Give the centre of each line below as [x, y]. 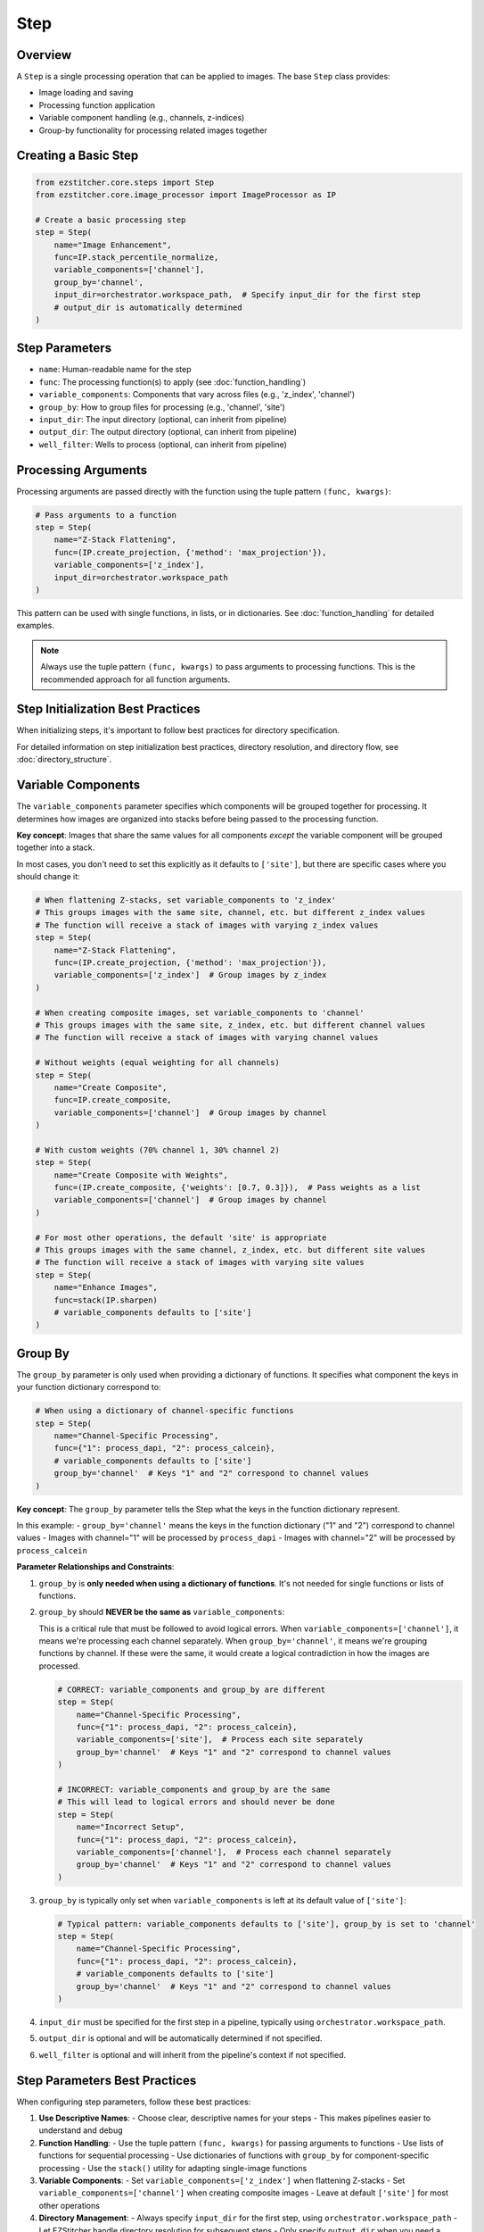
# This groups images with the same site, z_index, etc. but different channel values [230, 1025]
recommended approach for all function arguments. [135, 679]
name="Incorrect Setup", [131, 1827]
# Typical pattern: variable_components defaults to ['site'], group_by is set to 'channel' [267, 1924]
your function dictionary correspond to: [89, 1387]
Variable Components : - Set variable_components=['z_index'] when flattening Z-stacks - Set [222, 2181]
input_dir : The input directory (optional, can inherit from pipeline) [163, 419]
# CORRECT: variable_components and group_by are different [192, 1689]
